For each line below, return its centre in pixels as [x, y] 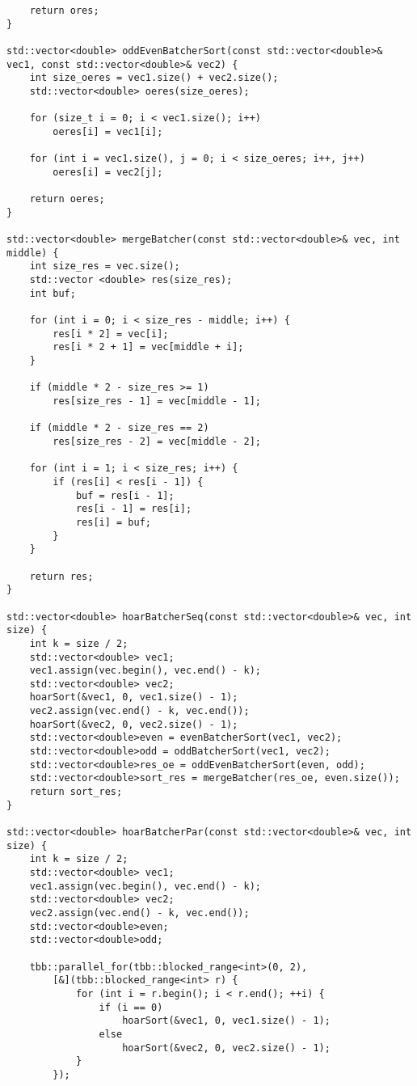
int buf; [53, 293]
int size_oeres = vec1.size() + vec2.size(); [154, 78]
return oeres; [67, 199]
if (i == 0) [131, 1007]
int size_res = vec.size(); [105, 266]
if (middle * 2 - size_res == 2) [119, 428]
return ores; [64, 11]
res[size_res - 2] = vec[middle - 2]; [157, 442]
